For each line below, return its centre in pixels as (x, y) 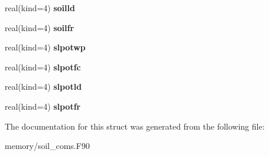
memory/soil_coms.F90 (47, 146)
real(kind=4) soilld (40, 8)
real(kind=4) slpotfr (43, 106)
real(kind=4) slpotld (43, 87)
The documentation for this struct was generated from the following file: (135, 126)
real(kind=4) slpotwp (45, 47)
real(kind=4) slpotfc (43, 67)
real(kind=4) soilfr (39, 27)
